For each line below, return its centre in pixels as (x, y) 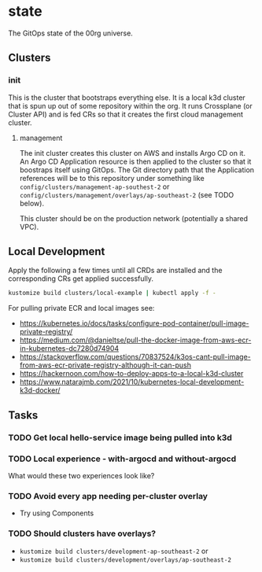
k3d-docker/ (40, 390)
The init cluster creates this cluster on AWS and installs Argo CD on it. (133, 153)
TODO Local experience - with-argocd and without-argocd (122, 459)
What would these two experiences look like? (81, 475)
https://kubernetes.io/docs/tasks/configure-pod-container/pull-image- (134, 323)
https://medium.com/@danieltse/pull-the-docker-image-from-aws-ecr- (135, 340)
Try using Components (57, 513)
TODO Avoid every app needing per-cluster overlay (108, 496)
